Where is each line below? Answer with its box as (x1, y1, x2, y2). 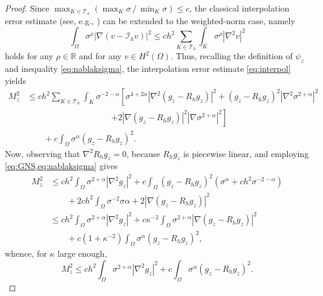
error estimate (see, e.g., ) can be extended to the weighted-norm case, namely (5, 14, 295, 27)
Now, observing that (5, 147, 80, 159)
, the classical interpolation (189, 2, 290, 14)
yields (5, 74, 26, 86)
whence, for (5, 247, 47, 260)
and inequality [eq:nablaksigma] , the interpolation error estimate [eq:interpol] (5, 62, 291, 74)
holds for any (5, 50, 53, 62)
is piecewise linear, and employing (183, 147, 309, 159)
